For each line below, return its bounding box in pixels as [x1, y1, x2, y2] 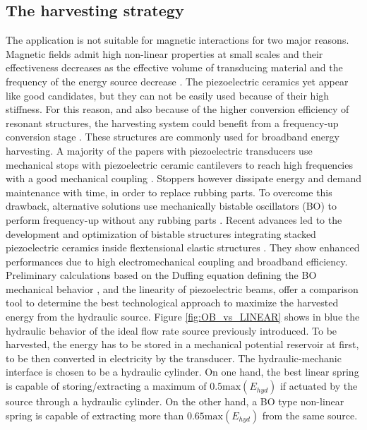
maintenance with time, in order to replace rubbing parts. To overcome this [6, 184, 332, 199]
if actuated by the [279, 378, 358, 393]
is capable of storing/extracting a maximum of [6, 378, 207, 393]
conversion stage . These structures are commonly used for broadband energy [6, 129, 339, 144]
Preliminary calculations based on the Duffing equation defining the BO [6, 268, 317, 282]
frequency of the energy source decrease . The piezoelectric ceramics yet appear [6, 73, 349, 88]
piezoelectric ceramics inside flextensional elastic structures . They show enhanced [6, 240, 360, 255]
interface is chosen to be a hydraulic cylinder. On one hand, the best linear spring [6, 364, 359, 379]
